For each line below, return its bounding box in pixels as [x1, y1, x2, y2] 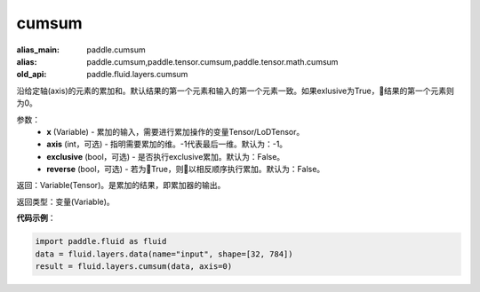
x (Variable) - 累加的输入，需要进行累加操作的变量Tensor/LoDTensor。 [46, 126, 305, 137]
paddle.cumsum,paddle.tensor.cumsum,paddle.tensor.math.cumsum [86, 56, 339, 67]
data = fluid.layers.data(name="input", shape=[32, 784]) [35, 249, 293, 259]
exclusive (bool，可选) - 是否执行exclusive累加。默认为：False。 [46, 151, 285, 162]
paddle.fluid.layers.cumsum [86, 69, 188, 80]
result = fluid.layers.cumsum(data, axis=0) [35, 262, 233, 271]
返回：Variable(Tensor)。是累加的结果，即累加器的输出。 [16, 180, 226, 191]
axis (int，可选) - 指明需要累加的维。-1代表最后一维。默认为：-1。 [46, 138, 288, 150]
